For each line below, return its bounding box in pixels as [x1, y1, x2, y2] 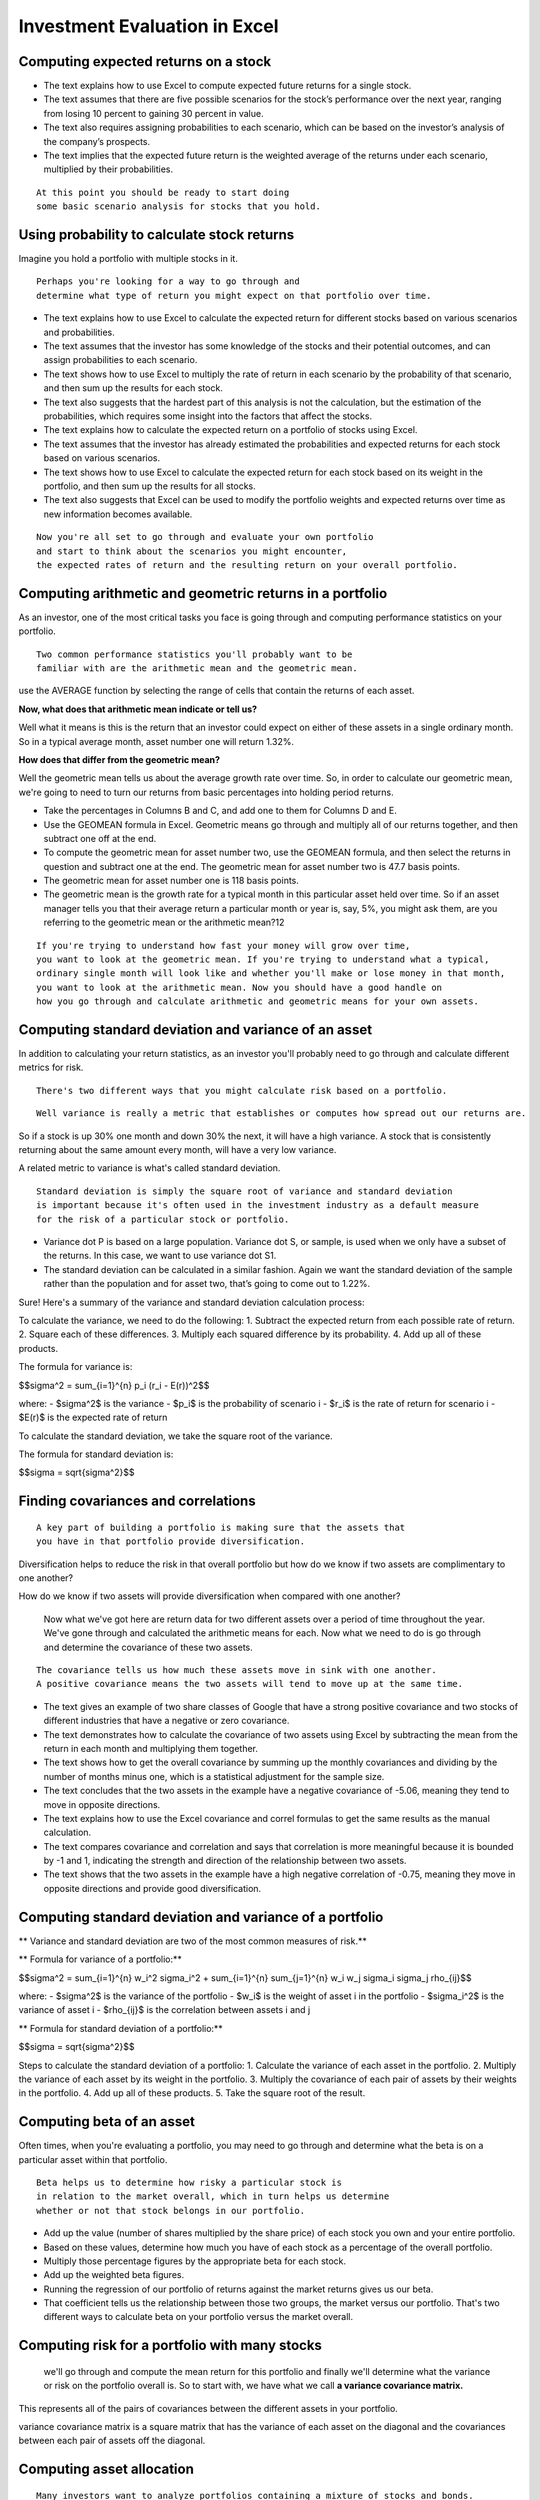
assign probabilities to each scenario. [43, 354, 198, 366]
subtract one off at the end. [43, 832, 157, 844]
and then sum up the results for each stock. [43, 382, 224, 394]
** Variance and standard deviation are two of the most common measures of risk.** [18, 1935, 367, 1947]
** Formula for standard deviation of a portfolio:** [18, 2022, 224, 2034]
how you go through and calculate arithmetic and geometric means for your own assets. [36, 996, 480, 1007]
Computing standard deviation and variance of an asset [18, 1021, 373, 1038]
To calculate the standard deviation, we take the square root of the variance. [18, 1430, 334, 1442]
